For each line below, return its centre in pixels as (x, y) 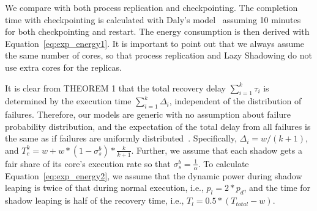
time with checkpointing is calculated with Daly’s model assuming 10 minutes (153, 19)
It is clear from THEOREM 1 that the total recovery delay (115, 88)
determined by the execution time (68, 101)
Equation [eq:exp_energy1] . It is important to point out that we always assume (155, 43)
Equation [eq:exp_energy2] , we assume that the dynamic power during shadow (154, 175)
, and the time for (277, 188)
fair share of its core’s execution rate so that (88, 163)
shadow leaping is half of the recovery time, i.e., (95, 200)
